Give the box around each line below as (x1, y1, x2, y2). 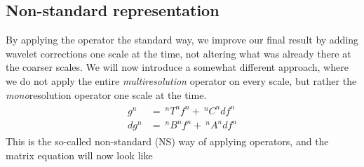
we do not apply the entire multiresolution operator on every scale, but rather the (6, 73, 357, 88)
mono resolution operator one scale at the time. (6, 87, 207, 102)
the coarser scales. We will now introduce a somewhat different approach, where (6, 60, 349, 74)
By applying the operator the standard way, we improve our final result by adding (6, 32, 359, 47)
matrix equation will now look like (6, 147, 153, 162)
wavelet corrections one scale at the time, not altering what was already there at (6, 46, 351, 60)
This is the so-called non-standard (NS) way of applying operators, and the (6, 134, 329, 149)
